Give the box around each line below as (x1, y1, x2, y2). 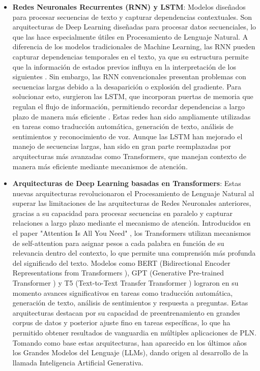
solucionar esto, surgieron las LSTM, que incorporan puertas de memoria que (12, 91, 253, 102)
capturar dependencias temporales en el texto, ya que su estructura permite (12, 51, 249, 61)
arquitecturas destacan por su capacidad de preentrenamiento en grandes (12, 307, 240, 318)
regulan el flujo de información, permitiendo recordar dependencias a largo (12, 101, 245, 111)
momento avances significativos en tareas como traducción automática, (12, 287, 233, 298)
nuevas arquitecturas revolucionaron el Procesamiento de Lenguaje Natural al (12, 188, 254, 198)
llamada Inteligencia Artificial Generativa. (12, 357, 143, 367)
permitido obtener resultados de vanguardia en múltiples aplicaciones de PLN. (12, 327, 257, 337)
